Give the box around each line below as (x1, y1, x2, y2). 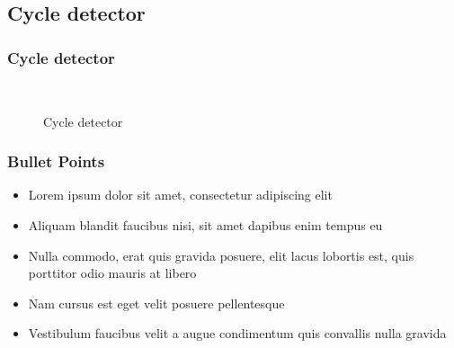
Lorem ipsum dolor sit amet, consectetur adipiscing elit (28, 185, 333, 204)
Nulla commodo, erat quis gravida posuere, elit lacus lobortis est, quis (28, 245, 414, 264)
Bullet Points (7, 150, 105, 173)
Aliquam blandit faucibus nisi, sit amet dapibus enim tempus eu (28, 216, 383, 234)
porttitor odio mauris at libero (28, 263, 197, 282)
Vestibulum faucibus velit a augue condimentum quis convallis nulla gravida (28, 324, 447, 343)
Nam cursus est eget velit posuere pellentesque (28, 293, 285, 312)
